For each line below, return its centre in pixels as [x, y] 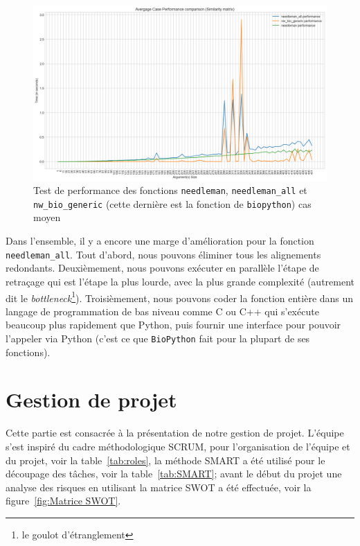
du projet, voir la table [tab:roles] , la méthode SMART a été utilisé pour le [165, 460]
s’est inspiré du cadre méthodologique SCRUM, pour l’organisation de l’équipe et [178, 446]
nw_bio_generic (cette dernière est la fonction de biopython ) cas [172, 203]
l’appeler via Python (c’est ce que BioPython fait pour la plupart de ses [158, 338]
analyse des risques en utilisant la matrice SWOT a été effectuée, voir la [159, 487]
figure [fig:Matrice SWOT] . [63, 501]
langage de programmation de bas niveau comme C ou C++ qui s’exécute [162, 311]
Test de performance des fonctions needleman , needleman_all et [170, 190]
